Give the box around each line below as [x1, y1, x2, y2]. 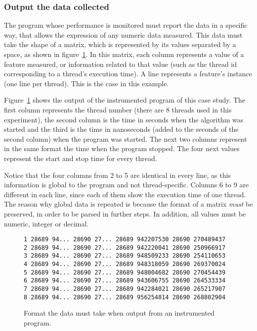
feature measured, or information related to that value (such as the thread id [4, 58, 237, 69]
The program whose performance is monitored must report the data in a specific [4, 20, 248, 30]
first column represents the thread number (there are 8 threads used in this [4, 104, 232, 114]
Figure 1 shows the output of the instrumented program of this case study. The [4, 95, 246, 105]
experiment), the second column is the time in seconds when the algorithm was [4, 114, 244, 124]
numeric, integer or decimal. [4, 218, 89, 228]
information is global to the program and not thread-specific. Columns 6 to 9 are [4, 179, 249, 190]
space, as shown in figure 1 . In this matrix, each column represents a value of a [4, 49, 244, 59]
